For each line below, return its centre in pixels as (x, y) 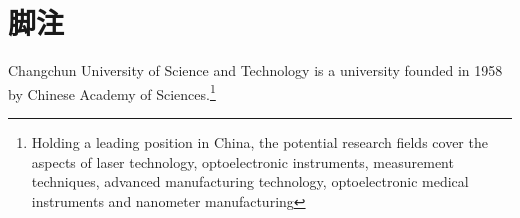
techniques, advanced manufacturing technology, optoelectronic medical (250, 181)
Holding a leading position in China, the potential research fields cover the (259, 141)
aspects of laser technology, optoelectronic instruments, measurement (242, 161)
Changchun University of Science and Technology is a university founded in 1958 (255, 70)
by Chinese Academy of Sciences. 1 (112, 92)
